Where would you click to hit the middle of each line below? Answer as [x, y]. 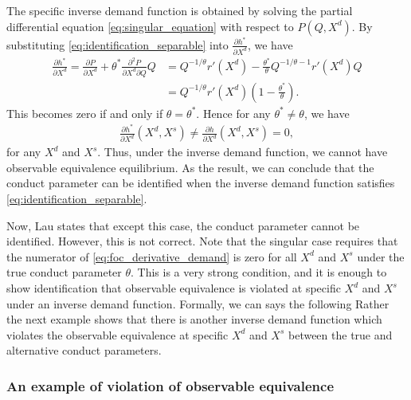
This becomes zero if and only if [85, 113]
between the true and [340, 334]
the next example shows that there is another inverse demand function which [194, 319]
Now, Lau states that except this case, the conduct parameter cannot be [183, 225]
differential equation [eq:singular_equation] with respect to [150, 26]
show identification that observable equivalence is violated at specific [174, 288]
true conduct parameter [64, 272]
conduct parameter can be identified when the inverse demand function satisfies [201, 183]
